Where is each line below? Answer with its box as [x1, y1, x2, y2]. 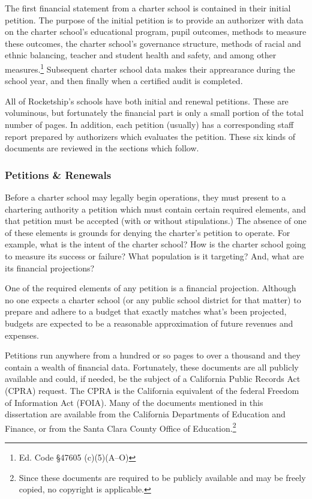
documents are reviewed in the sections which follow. [5, 142, 199, 154]
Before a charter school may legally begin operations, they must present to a [5, 191, 286, 203]
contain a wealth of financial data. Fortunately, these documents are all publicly [5, 360, 299, 373]
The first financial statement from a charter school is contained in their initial [5, 2, 291, 14]
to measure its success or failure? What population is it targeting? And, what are [5, 249, 304, 262]
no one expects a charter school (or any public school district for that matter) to [5, 293, 301, 306]
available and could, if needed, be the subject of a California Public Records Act [5, 372, 301, 385]
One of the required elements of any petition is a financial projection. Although [5, 282, 296, 294]
